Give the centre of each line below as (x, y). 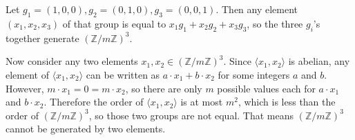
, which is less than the (287, 102)
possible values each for (266, 88)
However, (25, 88)
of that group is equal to (114, 23)
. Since (237, 61)
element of (27, 74)
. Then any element (257, 9)
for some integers (254, 74)
